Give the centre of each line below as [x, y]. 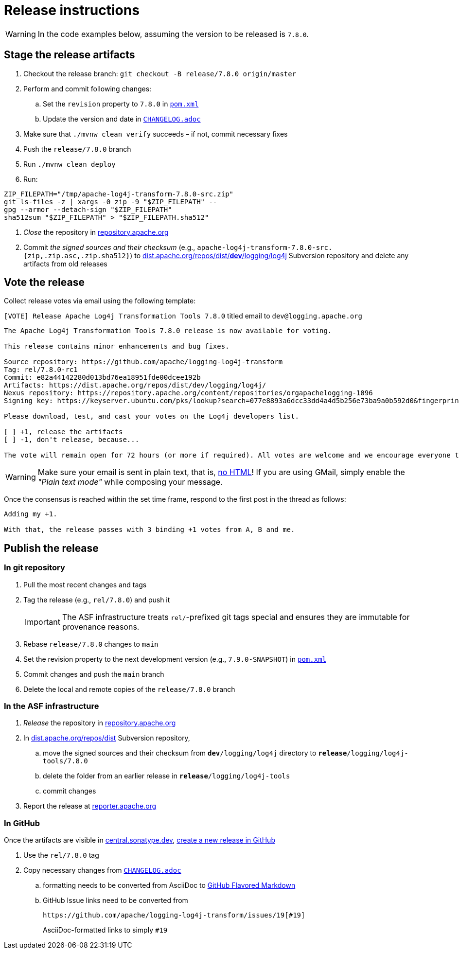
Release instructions [72, 10]
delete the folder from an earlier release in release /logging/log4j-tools [167, 776]
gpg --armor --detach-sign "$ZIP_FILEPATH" [88, 209]
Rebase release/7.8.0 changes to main [91, 644]
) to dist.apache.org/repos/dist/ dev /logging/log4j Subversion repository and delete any [269, 255]
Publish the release [51, 548]
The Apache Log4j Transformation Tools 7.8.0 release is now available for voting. [168, 331]
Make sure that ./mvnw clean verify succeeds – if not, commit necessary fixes [156, 134]
